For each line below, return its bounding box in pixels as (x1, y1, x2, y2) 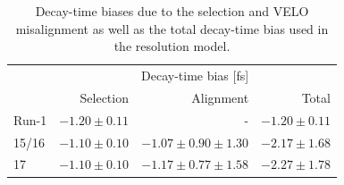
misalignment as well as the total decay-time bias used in (15, 19, 329, 38)
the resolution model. (113, 37, 231, 55)
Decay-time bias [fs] (141, 66, 249, 85)
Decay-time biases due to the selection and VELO (35, 2, 309, 20)
